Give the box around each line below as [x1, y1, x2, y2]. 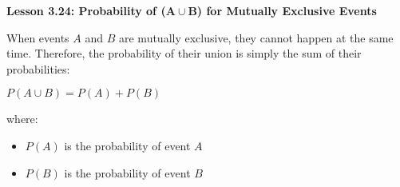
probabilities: [6, 60, 70, 77]
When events [6, 29, 69, 46]
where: [6, 110, 38, 127]
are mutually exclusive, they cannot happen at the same [119, 29, 394, 46]
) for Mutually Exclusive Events [196, 2, 377, 18]
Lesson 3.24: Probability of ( [6, 2, 166, 18]
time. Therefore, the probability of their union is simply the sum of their [6, 45, 362, 62]
